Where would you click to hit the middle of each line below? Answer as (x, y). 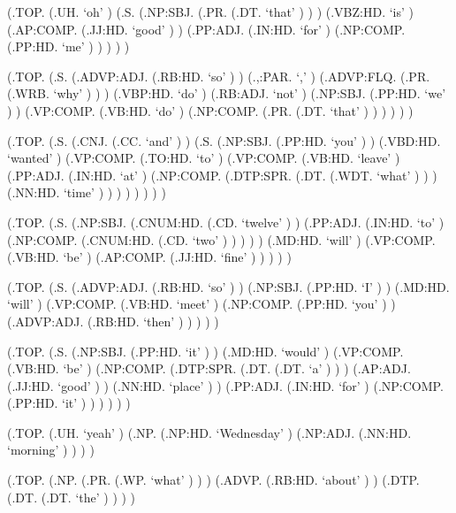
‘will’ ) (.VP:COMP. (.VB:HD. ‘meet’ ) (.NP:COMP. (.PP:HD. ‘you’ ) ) (201, 304)
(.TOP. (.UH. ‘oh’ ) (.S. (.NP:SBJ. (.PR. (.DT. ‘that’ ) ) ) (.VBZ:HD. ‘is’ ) (210, 11)
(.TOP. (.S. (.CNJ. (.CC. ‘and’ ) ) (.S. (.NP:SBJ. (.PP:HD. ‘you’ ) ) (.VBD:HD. (224, 140)
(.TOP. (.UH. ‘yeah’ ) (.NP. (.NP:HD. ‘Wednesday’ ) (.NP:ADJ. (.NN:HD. (209, 432)
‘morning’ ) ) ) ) (51, 450)
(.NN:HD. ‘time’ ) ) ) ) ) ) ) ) (87, 192)
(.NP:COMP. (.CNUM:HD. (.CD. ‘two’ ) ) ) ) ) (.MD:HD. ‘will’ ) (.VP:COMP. (221, 239)
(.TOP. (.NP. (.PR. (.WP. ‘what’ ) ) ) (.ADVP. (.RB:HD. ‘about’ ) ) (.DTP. (213, 480)
